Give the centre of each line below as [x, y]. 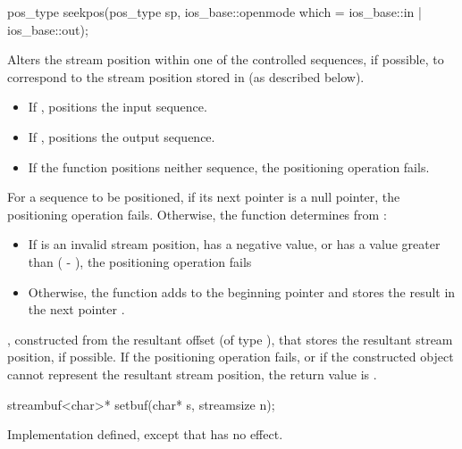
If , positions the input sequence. [118, 107]
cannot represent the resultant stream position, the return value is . [192, 374]
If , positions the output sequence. [122, 136]
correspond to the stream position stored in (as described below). [186, 76]
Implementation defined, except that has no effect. [145, 434]
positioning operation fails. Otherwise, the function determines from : [197, 214]
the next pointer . [76, 309]
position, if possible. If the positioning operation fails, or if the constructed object [231, 357]
